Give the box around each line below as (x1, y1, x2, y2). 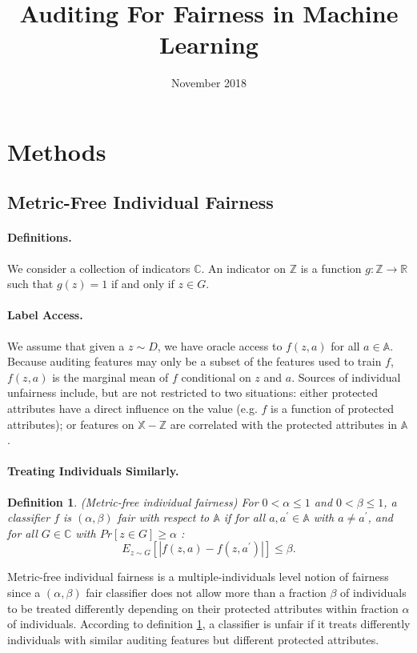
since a (7, 583, 41, 600)
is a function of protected (271, 400, 395, 417)
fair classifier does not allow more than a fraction (86, 583, 327, 600)
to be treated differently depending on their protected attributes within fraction (7, 599, 399, 616)
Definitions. (7, 229, 72, 246)
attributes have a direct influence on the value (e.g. (7, 400, 258, 417)
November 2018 (170, 74, 247, 91)
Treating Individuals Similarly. (7, 463, 179, 479)
